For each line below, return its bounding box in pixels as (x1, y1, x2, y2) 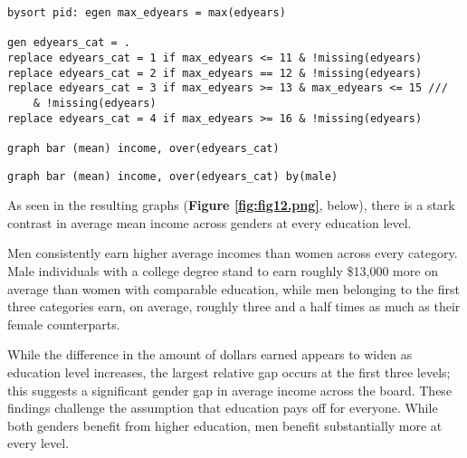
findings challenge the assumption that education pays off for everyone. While (7, 398, 438, 417)
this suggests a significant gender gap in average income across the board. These (7, 380, 453, 399)
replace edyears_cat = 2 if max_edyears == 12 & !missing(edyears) (7, 66, 423, 80)
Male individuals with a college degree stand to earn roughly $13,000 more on (7, 262, 438, 280)
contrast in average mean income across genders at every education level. (7, 213, 412, 232)
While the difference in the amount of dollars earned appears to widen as (7, 345, 413, 364)
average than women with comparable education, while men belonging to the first (7, 279, 460, 298)
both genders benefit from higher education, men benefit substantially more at (7, 415, 443, 434)
